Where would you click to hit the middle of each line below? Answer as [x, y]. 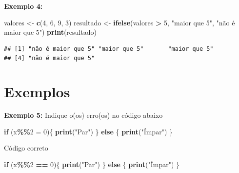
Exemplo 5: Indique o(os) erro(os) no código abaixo [83, 115]
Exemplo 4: [23, 6]
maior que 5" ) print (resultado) [50, 32]
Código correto [26, 148]
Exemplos [37, 92]
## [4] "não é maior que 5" [50, 58]
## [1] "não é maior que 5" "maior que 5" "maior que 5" [109, 49]
